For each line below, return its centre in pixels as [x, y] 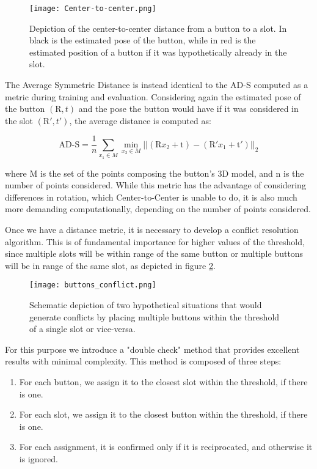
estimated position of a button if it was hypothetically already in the [158, 52]
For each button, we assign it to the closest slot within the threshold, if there [163, 381]
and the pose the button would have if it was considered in [188, 109]
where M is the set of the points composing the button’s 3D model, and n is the [155, 173]
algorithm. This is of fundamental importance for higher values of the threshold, [155, 241]
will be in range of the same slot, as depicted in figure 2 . [110, 265]
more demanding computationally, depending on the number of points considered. [158, 209]
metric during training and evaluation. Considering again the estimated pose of [153, 96]
